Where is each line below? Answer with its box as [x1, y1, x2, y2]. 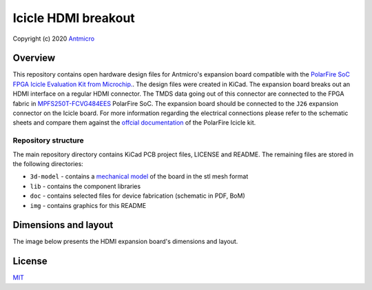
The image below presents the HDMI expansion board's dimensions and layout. [12, 238, 238, 246]
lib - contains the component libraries [30, 182, 141, 190]
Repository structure [12, 136, 84, 145]
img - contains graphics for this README [30, 201, 147, 209]
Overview [12, 52, 56, 64]
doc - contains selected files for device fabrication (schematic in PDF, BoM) [30, 191, 245, 200]
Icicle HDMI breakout [12, 10, 136, 25]
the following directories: [12, 159, 84, 168]
